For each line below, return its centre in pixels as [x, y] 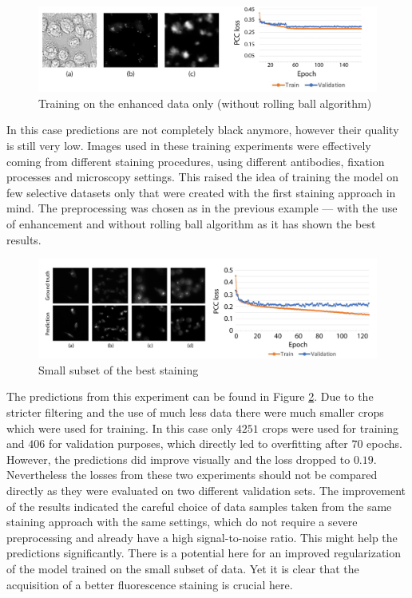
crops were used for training [331, 428]
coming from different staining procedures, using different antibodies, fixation [196, 161]
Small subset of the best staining [119, 369]
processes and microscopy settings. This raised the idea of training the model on [203, 177]
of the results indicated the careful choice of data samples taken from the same [199, 506]
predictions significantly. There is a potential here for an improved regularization [204, 553]
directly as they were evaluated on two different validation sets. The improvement [206, 490]
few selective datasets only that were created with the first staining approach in [201, 192]
